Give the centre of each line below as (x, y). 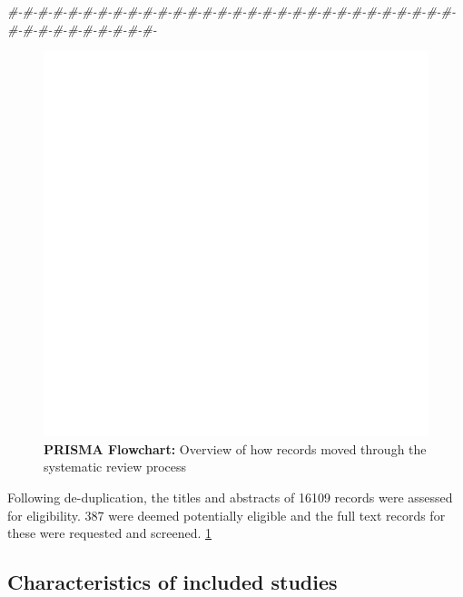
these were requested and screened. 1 (110, 533)
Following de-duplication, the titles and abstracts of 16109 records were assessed (230, 497)
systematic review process (115, 467)
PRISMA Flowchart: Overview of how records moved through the (235, 448)
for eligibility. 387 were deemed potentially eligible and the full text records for (227, 515)
